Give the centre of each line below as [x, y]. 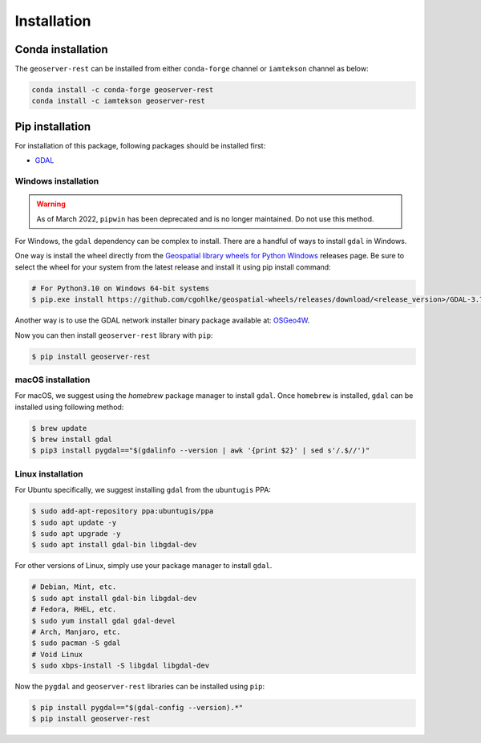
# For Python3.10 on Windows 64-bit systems [121, 288]
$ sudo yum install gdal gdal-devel [104, 621]
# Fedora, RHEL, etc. [74, 609]
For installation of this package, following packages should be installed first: [140, 145]
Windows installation [57, 181]
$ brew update [59, 428]
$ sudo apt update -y [74, 522]
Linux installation [49, 473]
